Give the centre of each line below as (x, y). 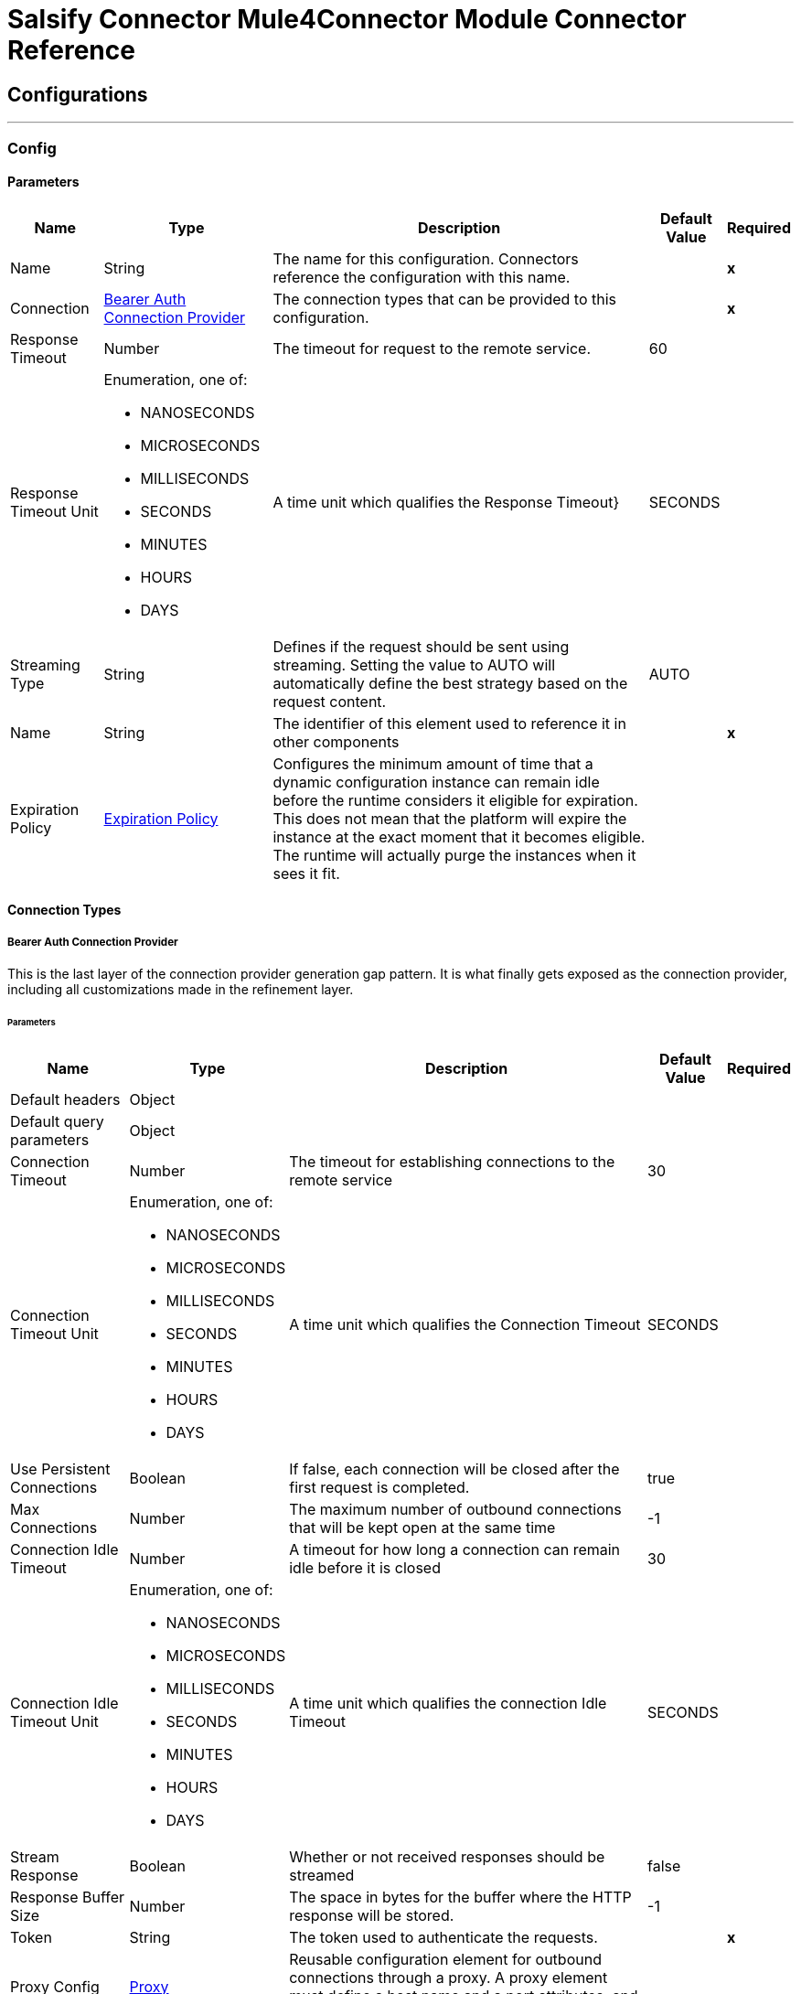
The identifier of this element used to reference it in (449, 723)
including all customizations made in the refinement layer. (181, 990)
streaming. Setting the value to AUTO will (414, 665)
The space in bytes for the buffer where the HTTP (460, 1897)
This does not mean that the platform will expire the (450, 818)
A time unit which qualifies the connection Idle (448, 1703)
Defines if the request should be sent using (421, 646)
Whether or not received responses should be (447, 1856)
